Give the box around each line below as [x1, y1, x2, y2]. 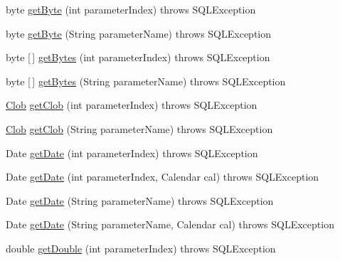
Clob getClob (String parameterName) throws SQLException [6, 121, 273, 136]
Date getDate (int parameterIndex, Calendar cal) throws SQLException [6, 169, 319, 184]
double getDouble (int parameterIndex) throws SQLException [6, 240, 276, 255]
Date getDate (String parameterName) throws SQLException [6, 193, 274, 208]
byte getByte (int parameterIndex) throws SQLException [6, 2, 256, 16]
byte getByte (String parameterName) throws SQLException [6, 26, 272, 41]
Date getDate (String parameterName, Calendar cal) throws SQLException [6, 217, 334, 232]
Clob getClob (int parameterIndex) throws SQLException [6, 97, 257, 112]
